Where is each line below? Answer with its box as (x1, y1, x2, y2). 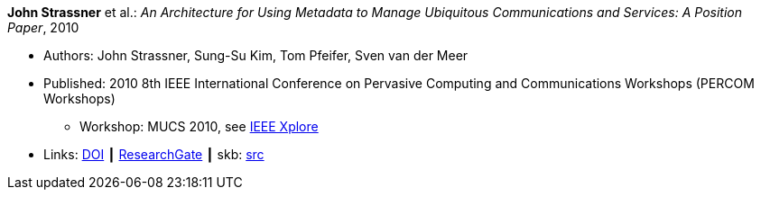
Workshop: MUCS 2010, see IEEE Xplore (79, 119, 319, 134)
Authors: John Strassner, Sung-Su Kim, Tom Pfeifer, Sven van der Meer (43, 48, 469, 63)
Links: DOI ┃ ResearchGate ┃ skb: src (43, 147, 264, 162)
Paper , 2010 (7, 20, 79, 35)
